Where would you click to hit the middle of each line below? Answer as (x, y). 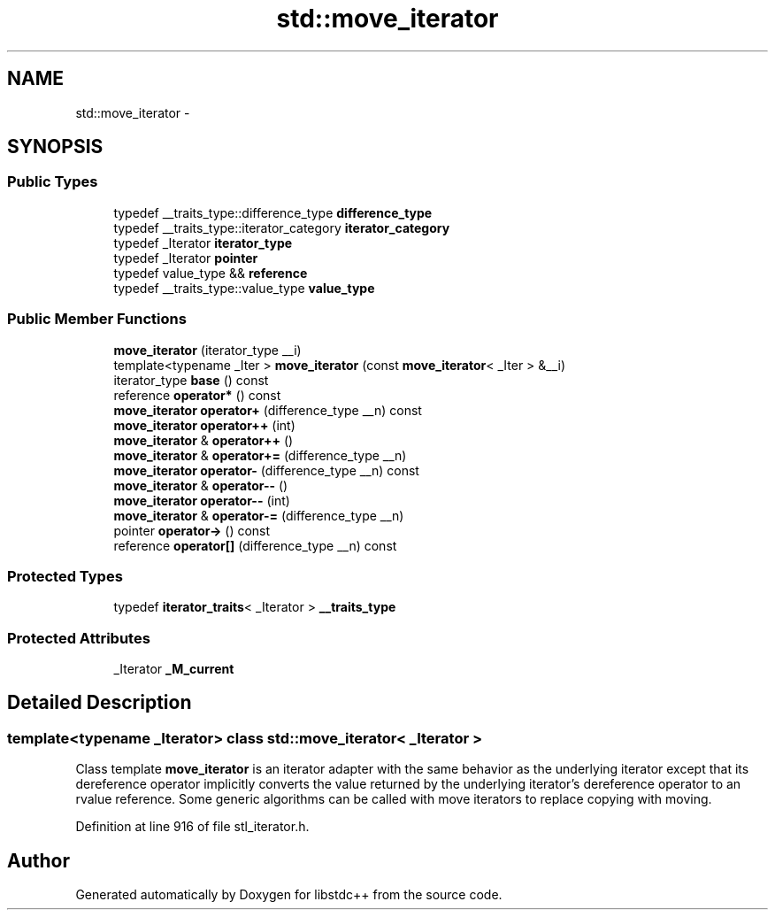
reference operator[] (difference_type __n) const (255, 545)
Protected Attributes (79, 638)
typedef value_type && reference (211, 273)
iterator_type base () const (191, 380)
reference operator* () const (197, 395)
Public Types (53, 182)
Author (38, 860)
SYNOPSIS (55, 147)
